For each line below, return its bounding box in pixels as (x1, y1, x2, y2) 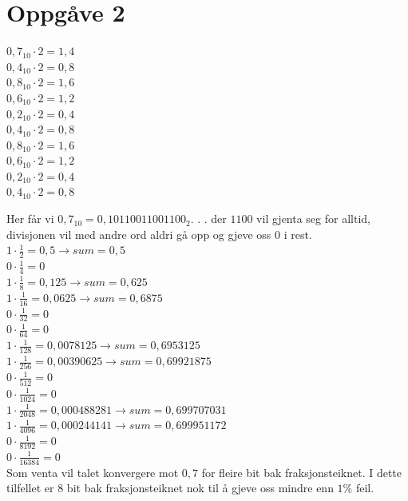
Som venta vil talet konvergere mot (6, 463, 179, 480)
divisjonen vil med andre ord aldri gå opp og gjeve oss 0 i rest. (6, 225, 312, 242)
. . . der (190, 210, 227, 227)
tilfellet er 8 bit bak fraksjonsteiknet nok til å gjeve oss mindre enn (6, 479, 334, 496)
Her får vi (6, 210, 54, 227)
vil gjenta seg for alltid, (256, 210, 370, 227)
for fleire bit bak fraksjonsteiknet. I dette (201, 463, 402, 480)
